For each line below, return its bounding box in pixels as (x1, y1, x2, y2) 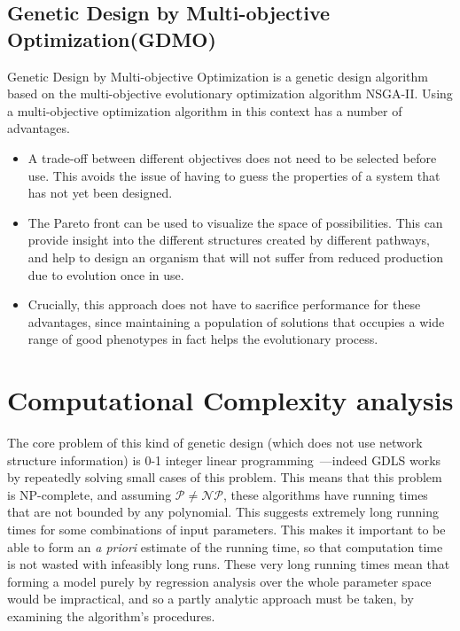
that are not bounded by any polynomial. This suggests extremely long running (7, 502, 439, 521)
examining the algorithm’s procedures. (7, 606, 215, 625)
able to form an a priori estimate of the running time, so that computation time (7, 537, 443, 556)
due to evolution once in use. (27, 265, 184, 284)
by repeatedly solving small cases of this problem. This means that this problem (7, 468, 442, 487)
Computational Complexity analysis (7, 382, 454, 418)
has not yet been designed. (27, 183, 173, 202)
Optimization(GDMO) (7, 25, 216, 52)
